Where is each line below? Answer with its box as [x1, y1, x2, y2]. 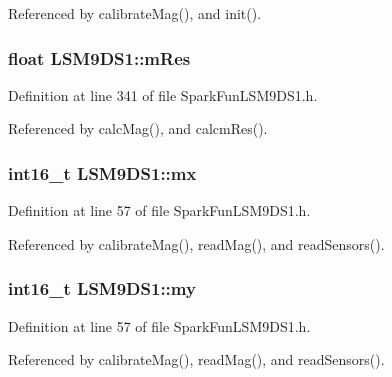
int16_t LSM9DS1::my [8, 276, 196, 301]
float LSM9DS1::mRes [8, 45, 191, 70]
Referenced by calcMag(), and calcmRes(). [8, 118, 268, 139]
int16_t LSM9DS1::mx [8, 160, 197, 185]
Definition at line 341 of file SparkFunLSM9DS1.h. [8, 84, 318, 105]
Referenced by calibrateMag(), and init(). [8, 3, 262, 23]
